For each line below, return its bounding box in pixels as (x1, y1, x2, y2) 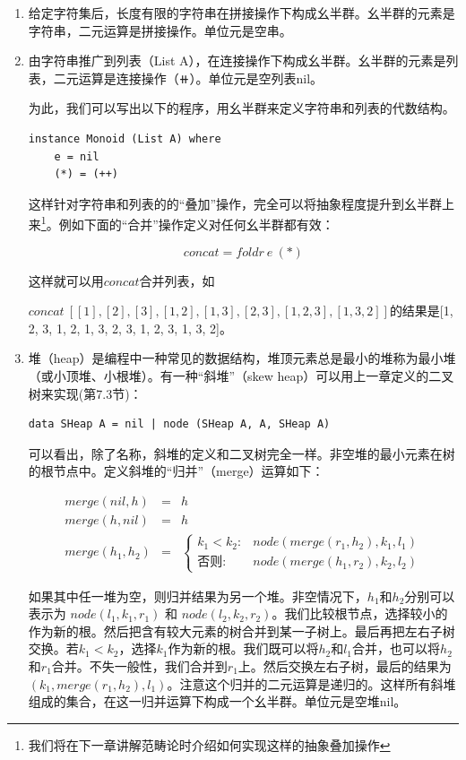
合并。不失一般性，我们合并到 (51, 656, 228, 675)
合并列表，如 (139, 271, 215, 289)
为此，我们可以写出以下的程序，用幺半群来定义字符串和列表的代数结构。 (28, 99, 455, 117)
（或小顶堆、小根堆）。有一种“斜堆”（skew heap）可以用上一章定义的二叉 (28, 366, 454, 384)
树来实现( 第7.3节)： (28, 384, 142, 402)
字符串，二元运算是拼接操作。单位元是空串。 (28, 21, 292, 39)
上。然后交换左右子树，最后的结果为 (237, 656, 452, 675)
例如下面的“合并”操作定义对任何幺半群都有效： (58, 215, 334, 233)
